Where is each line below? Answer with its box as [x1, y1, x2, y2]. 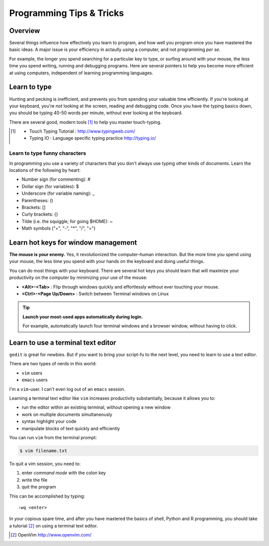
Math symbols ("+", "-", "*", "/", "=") [21, 225, 96, 232]
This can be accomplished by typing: [9, 493, 85, 499]
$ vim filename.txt [19, 448, 67, 454]
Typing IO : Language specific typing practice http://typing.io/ [29, 135, 156, 141]
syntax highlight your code [21, 418, 77, 424]
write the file [21, 477, 47, 483]
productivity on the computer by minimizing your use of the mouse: [9, 274, 147, 280]
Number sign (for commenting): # [21, 176, 91, 182]
